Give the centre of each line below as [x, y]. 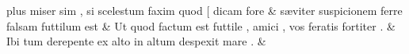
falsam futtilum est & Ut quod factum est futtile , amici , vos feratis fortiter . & [201, 25]
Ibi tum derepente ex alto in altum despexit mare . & [136, 41]
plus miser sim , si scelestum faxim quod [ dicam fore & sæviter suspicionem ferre [204, 10]
